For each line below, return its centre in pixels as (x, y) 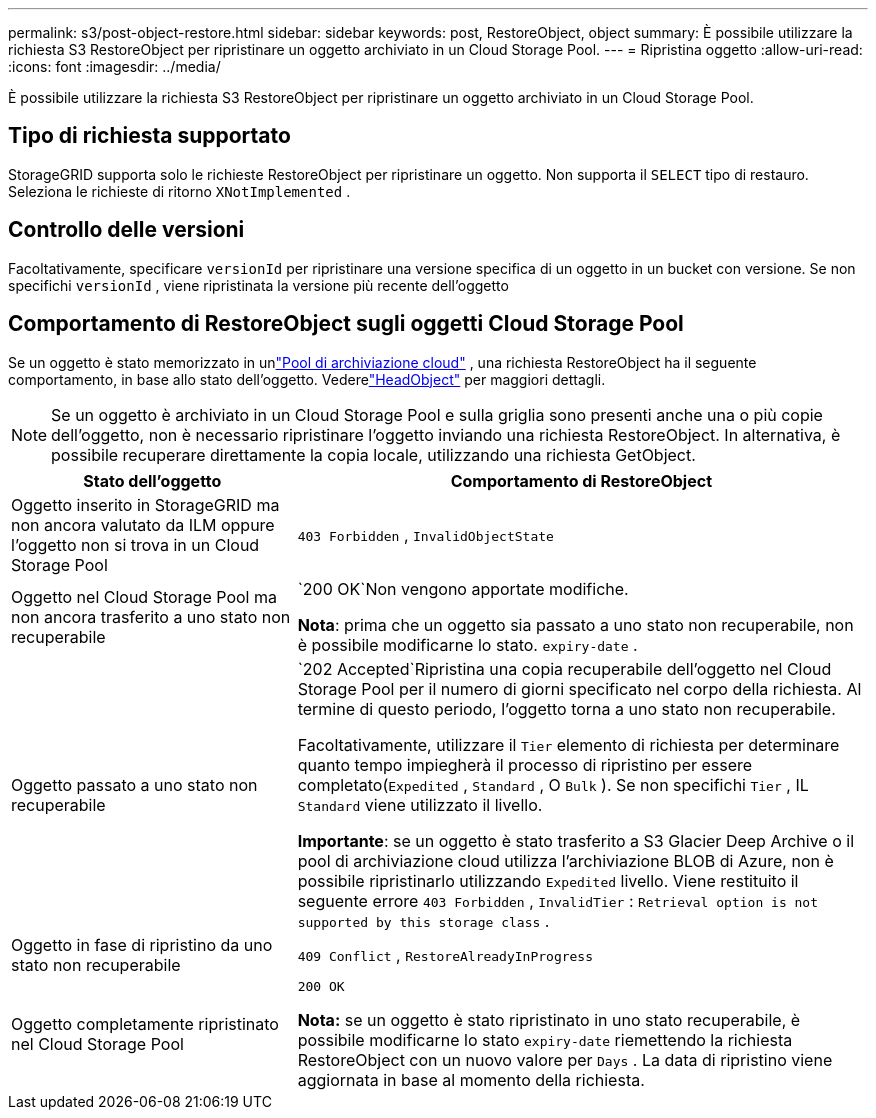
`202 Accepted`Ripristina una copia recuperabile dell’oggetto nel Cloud (564, 668)
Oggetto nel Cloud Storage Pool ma (144, 596)
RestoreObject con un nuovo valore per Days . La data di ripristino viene (565, 1059)
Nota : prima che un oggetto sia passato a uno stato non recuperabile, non (575, 624)
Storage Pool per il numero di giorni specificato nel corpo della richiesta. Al (579, 688)
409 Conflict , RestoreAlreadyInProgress (445, 954)
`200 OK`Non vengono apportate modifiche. (463, 588)
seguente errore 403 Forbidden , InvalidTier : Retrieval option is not (558, 900)
